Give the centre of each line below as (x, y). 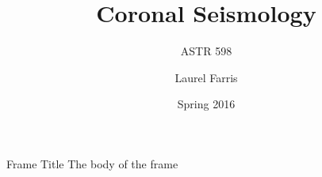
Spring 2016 (206, 104)
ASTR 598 (206, 51)
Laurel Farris (206, 77)
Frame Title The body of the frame (92, 163)
